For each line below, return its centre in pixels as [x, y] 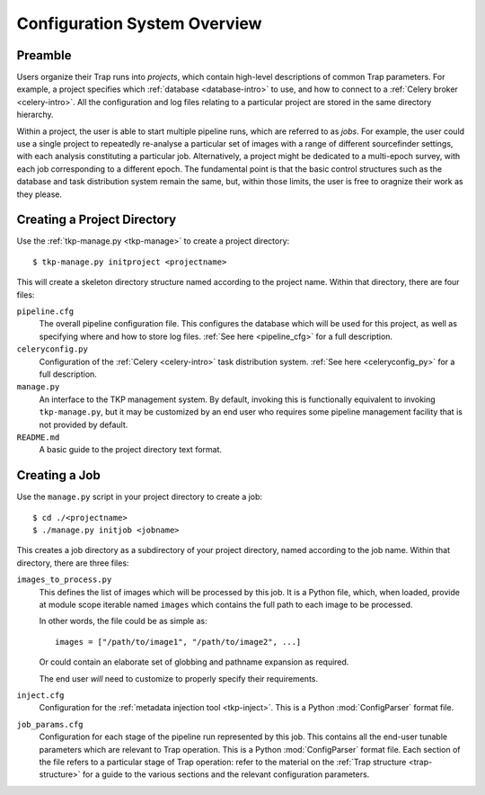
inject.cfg [40, 695]
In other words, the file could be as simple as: [123, 621]
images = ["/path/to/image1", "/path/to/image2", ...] [178, 642]
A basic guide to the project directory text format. [131, 450]
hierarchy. [35, 115]
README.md [38, 437]
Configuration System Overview [139, 23]
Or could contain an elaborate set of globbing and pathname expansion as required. [194, 662]
